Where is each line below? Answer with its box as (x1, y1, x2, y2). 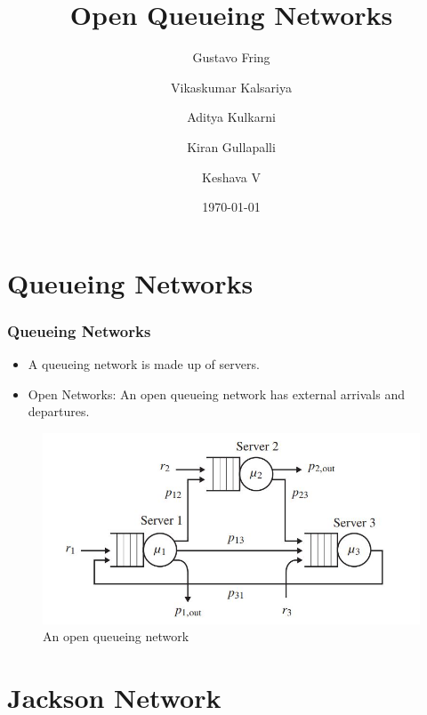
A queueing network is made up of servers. (28, 355, 260, 374)
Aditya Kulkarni (187, 108, 276, 126)
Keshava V (202, 167, 261, 186)
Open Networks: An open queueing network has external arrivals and (28, 384, 405, 403)
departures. (28, 402, 90, 421)
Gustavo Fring (192, 48, 270, 67)
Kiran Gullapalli (187, 137, 276, 156)
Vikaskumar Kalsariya (171, 77, 292, 96)
